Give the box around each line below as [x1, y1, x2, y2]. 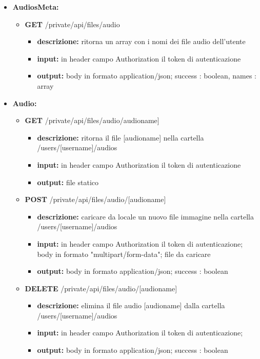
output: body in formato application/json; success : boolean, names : [37, 70, 256, 81]
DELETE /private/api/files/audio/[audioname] [25, 283, 177, 293]
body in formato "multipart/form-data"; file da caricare [37, 248, 211, 259]
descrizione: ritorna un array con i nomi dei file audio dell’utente [37, 36, 246, 47]
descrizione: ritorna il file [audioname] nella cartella [37, 132, 204, 143]
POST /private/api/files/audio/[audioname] [25, 194, 166, 205]
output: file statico [37, 176, 98, 187]
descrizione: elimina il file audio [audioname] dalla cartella [37, 300, 225, 311]
